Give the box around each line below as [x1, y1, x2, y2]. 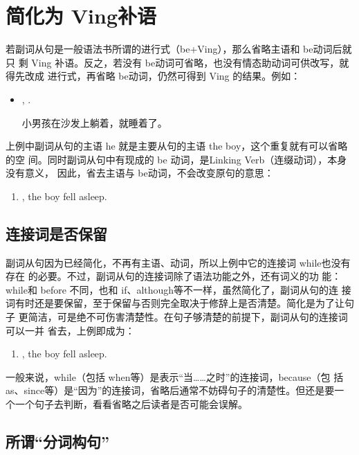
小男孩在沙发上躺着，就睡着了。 [21, 115, 167, 130]
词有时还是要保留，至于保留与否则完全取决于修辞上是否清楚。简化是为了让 [6, 296, 344, 310]
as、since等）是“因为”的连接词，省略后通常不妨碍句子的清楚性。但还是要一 [6, 383, 344, 398]
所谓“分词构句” [6, 431, 109, 452]
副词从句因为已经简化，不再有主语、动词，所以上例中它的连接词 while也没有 [6, 255, 351, 269]
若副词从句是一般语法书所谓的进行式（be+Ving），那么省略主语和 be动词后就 [6, 42, 352, 56]
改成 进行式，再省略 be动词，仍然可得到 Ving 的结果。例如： [24, 69, 301, 83]
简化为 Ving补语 [6, 1, 156, 30]
